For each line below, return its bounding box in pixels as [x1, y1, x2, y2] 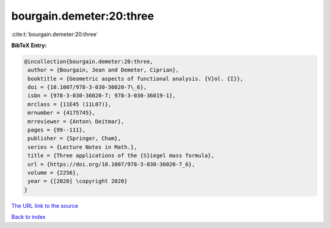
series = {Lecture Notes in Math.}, [28, 144, 137, 150]
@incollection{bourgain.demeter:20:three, [24, 58, 153, 65]
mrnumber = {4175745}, [28, 109, 96, 116]
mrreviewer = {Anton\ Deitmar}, [28, 118, 125, 125]
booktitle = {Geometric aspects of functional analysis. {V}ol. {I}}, [28, 75, 244, 82]
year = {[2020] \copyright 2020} [28, 178, 128, 185]
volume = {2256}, [28, 169, 79, 176]
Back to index [11, 213, 46, 221]
